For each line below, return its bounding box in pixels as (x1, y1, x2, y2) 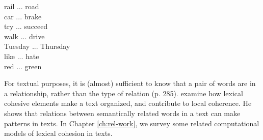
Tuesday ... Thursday (4, 41, 70, 51)
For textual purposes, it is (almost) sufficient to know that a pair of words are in (4, 78, 256, 89)
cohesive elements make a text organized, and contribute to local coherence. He (4, 98, 252, 108)
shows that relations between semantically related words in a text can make (4, 107, 241, 118)
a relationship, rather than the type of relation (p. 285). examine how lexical (4, 88, 243, 98)
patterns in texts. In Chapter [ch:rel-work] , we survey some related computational (4, 118, 259, 128)
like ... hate (4, 50, 39, 61)
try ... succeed (4, 21, 48, 32)
